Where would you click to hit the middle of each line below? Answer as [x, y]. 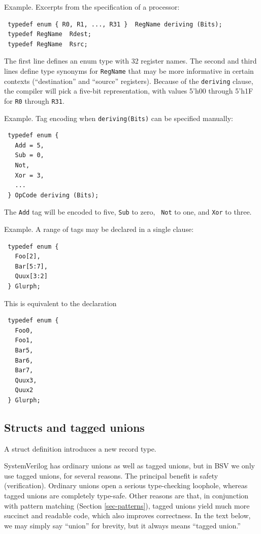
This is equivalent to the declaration [60, 303]
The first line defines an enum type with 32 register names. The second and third [130, 61]
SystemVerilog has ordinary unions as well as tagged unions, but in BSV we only [129, 466]
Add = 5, [29, 145]
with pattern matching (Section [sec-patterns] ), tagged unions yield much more [127, 505]
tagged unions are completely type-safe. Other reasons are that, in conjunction [126, 496]
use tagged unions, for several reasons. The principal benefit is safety [111, 475]
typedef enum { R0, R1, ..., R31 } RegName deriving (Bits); [115, 24]
